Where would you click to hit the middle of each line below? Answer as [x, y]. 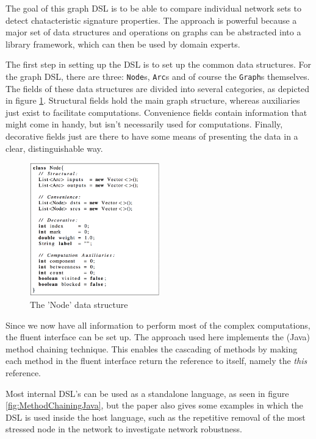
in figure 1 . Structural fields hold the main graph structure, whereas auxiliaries [153, 100]
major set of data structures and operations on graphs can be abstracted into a [153, 32]
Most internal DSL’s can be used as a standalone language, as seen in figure [147, 393]
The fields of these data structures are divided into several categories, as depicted [158, 88]
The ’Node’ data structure [79, 304]
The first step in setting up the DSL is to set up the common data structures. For [158, 64]
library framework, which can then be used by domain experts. [123, 44]
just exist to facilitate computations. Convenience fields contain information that [156, 112]
